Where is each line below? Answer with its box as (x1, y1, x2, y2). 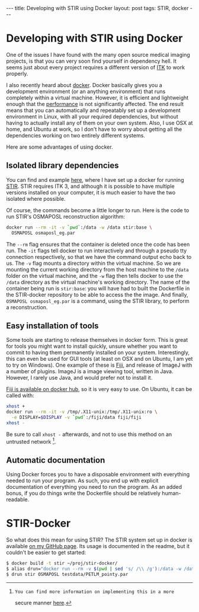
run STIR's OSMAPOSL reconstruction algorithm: (6, 213, 126, 220)
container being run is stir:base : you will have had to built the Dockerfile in (6, 284, 190, 291)
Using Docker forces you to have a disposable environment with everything (6, 471, 190, 478)
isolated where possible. (6, 195, 66, 202)
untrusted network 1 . (6, 437, 56, 445)
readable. (6, 496, 30, 503)
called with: (6, 392, 34, 399)
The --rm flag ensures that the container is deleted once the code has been (6, 241, 190, 248)
